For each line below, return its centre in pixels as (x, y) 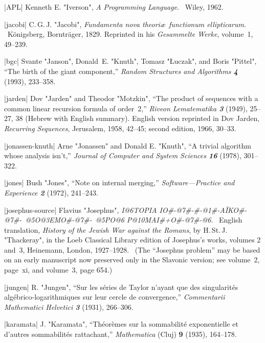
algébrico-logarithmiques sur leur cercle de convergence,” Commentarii (115, 297)
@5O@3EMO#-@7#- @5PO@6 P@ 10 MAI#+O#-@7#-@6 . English (134, 220)
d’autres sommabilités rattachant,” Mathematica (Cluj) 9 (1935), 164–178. (120, 334)
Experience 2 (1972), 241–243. (51, 192)
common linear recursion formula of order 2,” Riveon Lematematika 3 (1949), (126, 108)
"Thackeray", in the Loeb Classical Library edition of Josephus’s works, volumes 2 (132, 240)
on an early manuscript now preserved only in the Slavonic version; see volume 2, (132, 260)
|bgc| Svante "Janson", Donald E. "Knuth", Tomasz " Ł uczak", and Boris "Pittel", (130, 61)
